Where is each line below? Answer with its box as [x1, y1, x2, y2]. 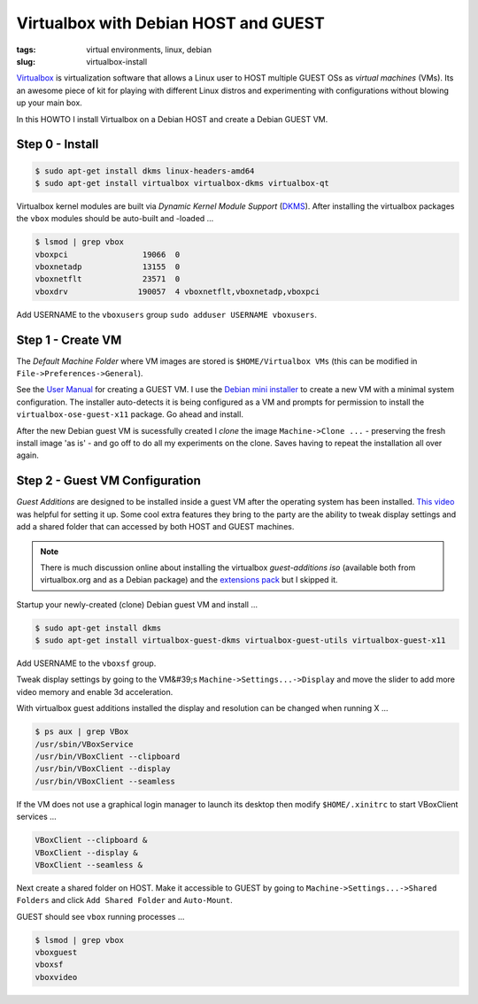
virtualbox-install [86, 56, 148, 66]
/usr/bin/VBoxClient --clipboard [35, 751, 181, 761]
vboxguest [35, 947, 78, 958]
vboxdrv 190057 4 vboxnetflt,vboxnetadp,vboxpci [35, 286, 320, 297]
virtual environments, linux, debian [86, 44, 212, 55]
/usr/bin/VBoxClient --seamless [35, 776, 176, 786]
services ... [16, 811, 57, 823]
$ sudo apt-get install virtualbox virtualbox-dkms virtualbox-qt [35, 178, 329, 188]
